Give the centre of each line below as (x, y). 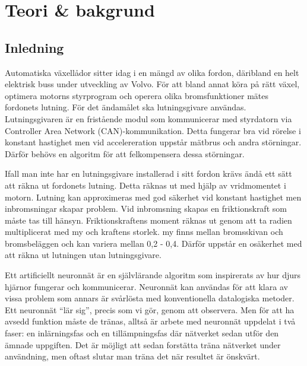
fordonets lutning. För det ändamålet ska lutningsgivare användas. (126, 107)
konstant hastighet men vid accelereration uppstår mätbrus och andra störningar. (153, 142)
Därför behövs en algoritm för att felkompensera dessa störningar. (125, 153)
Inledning (34, 47)
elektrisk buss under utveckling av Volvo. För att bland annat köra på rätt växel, (152, 84)
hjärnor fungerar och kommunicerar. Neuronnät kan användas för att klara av (146, 286)
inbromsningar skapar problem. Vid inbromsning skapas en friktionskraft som (146, 209)
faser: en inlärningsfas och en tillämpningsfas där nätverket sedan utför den (142, 333)
